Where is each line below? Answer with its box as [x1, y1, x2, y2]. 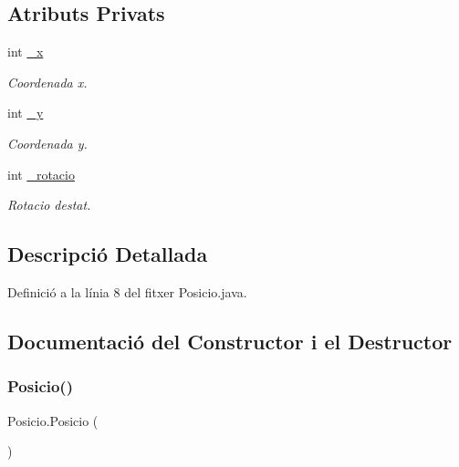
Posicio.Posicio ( [7, 410, 99, 430]
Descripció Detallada [7, 240, 208, 268]
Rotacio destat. [7, 195, 91, 214]
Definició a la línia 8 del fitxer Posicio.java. [7, 282, 247, 301]
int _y [7, 103, 44, 122]
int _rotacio [7, 164, 75, 183]
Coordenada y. [7, 133, 88, 152]
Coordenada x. [7, 72, 88, 91]
